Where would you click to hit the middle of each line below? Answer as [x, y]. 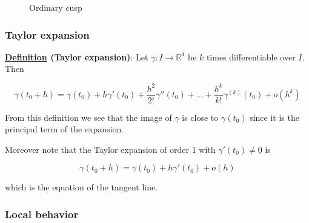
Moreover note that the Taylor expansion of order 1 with [110, 149]
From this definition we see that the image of [88, 117]
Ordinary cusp [56, 7]
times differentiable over [251, 57]
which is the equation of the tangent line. [81, 187]
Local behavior [42, 214]
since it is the [274, 117]
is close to [200, 117]
